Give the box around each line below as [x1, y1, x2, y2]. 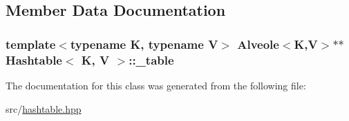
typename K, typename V [70, 35, 218, 52]
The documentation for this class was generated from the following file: [6, 78, 306, 92]
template [6, 35, 56, 52]
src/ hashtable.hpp [6, 101, 82, 115]
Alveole [237, 35, 279, 52]
